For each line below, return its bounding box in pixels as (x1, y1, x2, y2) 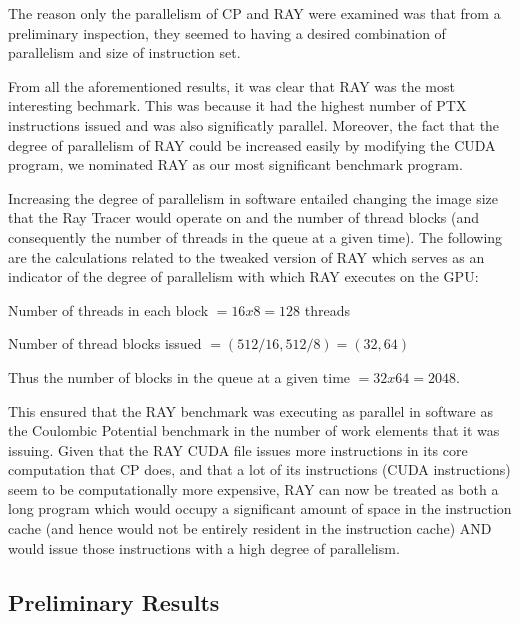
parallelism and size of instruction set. (8, 42, 241, 63)
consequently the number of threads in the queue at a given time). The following (8, 226, 503, 247)
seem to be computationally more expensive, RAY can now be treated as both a (8, 478, 499, 499)
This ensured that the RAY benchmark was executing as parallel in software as (8, 400, 493, 421)
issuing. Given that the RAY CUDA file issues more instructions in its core (8, 439, 468, 460)
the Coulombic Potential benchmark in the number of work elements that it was (8, 420, 500, 441)
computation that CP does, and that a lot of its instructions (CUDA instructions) (8, 459, 511, 480)
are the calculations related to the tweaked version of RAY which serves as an (8, 246, 485, 267)
